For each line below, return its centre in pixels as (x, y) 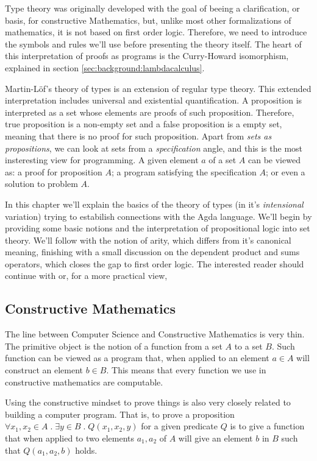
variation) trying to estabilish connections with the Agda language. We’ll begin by (158, 216)
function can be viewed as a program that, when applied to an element (137, 358)
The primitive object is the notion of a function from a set (114, 346)
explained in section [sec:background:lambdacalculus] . (105, 67)
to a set (248, 346)
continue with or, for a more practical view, (86, 276)
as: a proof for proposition (54, 171)
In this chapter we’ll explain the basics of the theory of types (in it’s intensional (154, 204)
